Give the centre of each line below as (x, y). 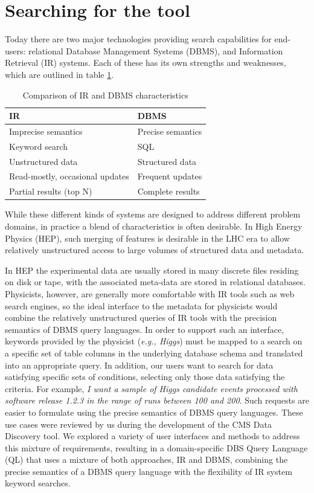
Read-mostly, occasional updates (69, 176)
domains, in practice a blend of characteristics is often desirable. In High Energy (154, 226)
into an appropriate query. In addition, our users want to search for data (139, 365)
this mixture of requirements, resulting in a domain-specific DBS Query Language (156, 447)
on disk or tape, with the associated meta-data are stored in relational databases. (155, 282)
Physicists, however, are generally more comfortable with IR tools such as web (150, 293)
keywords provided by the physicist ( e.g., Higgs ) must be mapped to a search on (154, 341)
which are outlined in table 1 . (59, 74)
